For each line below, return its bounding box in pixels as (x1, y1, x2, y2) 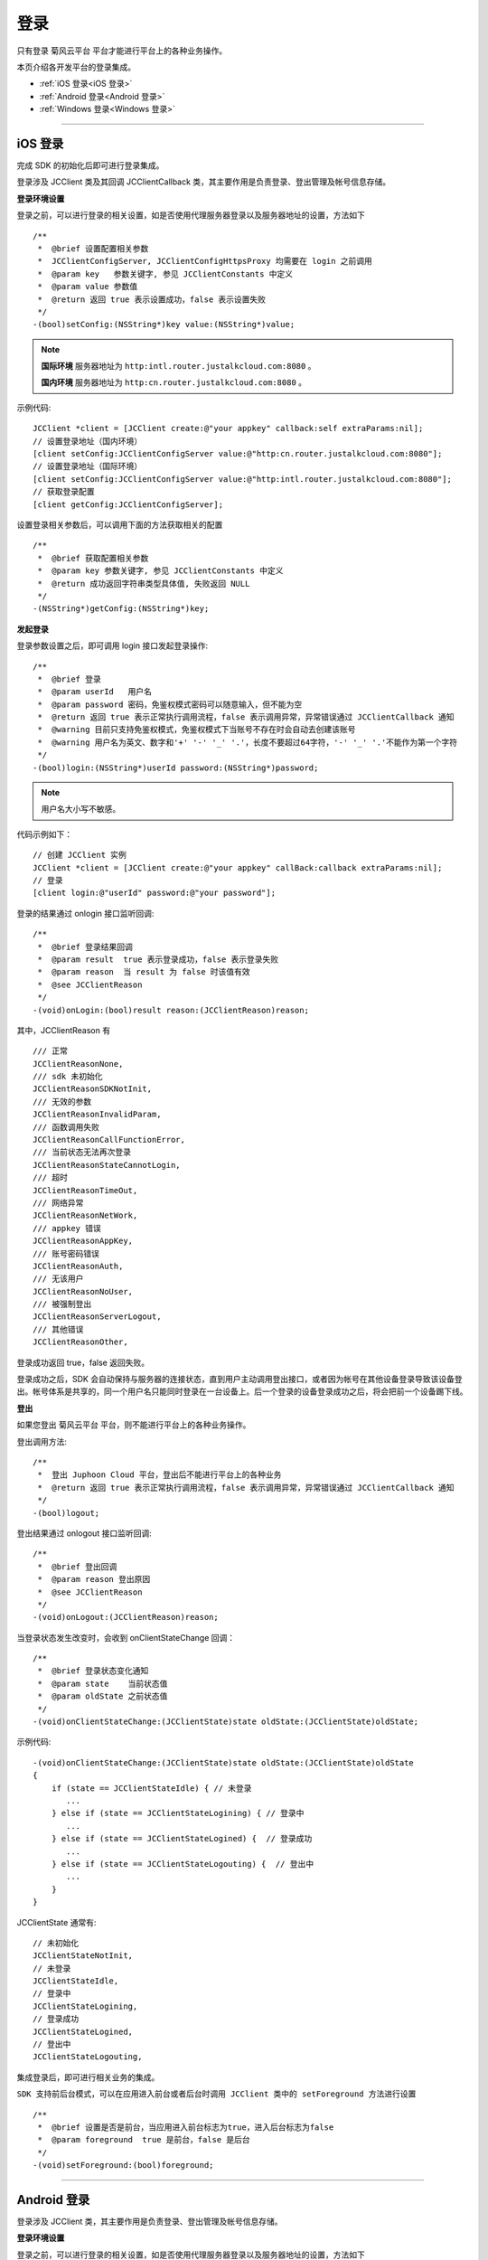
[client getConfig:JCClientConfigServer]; (33, 499, 224, 510)
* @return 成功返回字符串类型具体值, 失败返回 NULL (37, 579, 250, 589)
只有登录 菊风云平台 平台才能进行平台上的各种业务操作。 (16, 45, 228, 56)
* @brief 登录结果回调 (37, 941, 133, 952)
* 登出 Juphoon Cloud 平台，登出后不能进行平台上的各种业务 (37, 1470, 282, 1480)
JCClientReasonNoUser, (33, 1286, 134, 1296)
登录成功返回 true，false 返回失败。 (16, 1357, 149, 1368)
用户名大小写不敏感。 (41, 804, 121, 815)
